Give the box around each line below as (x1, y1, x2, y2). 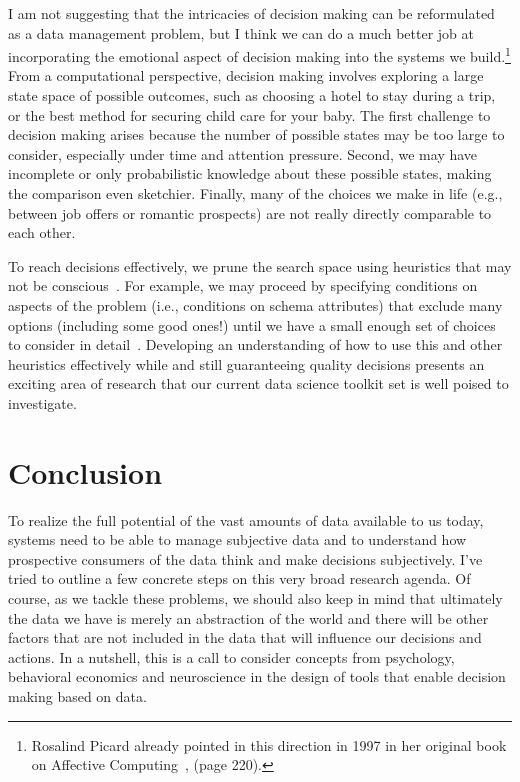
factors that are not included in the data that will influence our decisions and (8, 627, 482, 648)
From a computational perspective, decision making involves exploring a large (8, 65, 484, 86)
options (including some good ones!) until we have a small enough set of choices (8, 314, 496, 335)
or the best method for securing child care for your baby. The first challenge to (8, 104, 491, 125)
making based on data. (8, 686, 147, 706)
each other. (8, 222, 76, 243)
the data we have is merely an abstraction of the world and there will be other (8, 607, 489, 628)
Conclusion (8, 451, 163, 492)
